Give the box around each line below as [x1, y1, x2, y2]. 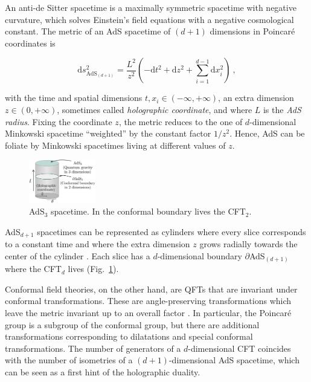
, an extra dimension [218, 91, 294, 104]
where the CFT [5, 262, 62, 275]
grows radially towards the [199, 238, 298, 250]
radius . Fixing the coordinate [5, 115, 112, 128]
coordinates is [5, 36, 56, 49]
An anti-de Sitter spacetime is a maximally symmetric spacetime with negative [5, 1, 297, 13]
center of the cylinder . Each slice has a [5, 249, 150, 262]
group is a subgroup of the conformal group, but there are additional [5, 318, 260, 331]
